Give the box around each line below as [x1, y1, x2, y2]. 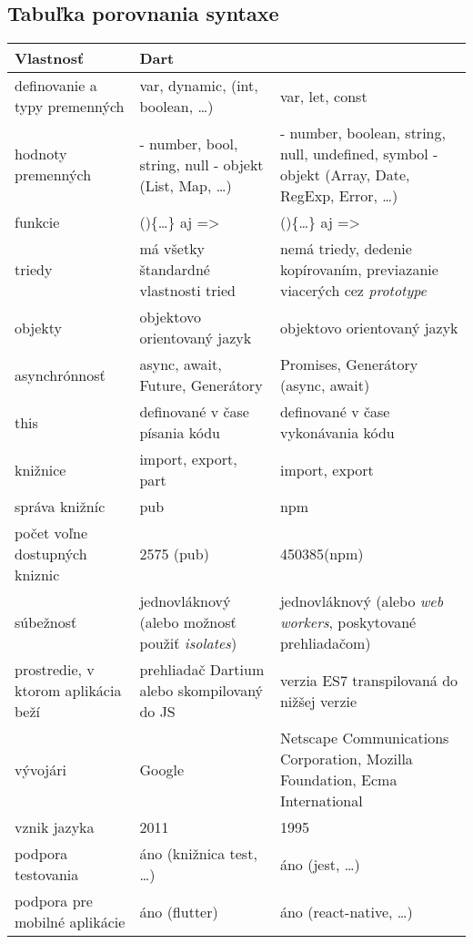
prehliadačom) [279, 632, 371, 654]
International [279, 790, 363, 812]
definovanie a [15, 75, 97, 97]
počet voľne [15, 522, 88, 544]
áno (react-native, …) [279, 900, 413, 922]
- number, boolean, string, [279, 122, 446, 144]
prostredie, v [15, 659, 95, 681]
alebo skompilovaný [139, 680, 264, 702]
